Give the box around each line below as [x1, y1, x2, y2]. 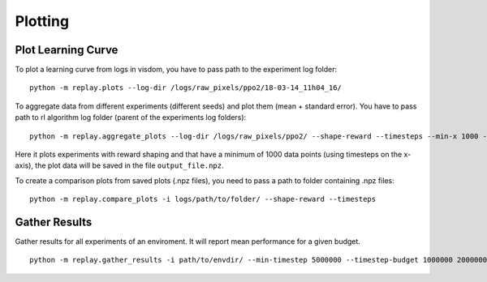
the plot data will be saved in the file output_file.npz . [35, 160, 224, 170]
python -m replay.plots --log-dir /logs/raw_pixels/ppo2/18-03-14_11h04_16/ [29, 83, 343, 92]
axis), [15, 160, 34, 170]
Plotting [15, 12, 69, 30]
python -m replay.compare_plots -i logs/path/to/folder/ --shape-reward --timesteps [29, 194, 377, 204]
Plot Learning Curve [15, 43, 119, 57]
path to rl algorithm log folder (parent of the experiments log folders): [15, 113, 247, 122]
